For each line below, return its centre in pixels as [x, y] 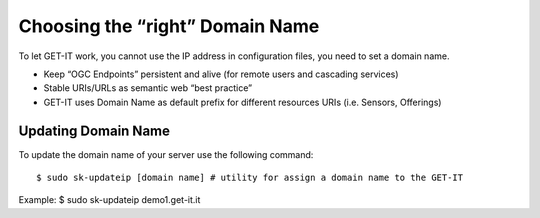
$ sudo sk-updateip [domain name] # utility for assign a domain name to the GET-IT [250, 178]
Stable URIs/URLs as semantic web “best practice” [148, 88]
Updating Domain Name [94, 130]
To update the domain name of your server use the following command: [166, 154]
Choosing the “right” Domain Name [169, 26]
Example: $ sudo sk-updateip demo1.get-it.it [109, 200]
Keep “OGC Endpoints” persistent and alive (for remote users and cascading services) [221, 74]
